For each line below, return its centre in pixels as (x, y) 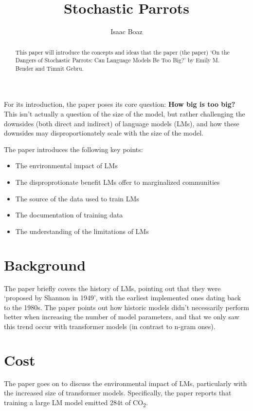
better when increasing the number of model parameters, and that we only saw (122, 317)
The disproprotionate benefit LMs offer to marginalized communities (117, 182)
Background (45, 264)
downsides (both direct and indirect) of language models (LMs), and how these (122, 123)
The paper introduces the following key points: (73, 149)
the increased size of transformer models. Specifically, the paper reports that (118, 393)
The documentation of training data (69, 215)
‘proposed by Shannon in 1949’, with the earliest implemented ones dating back (123, 298)
